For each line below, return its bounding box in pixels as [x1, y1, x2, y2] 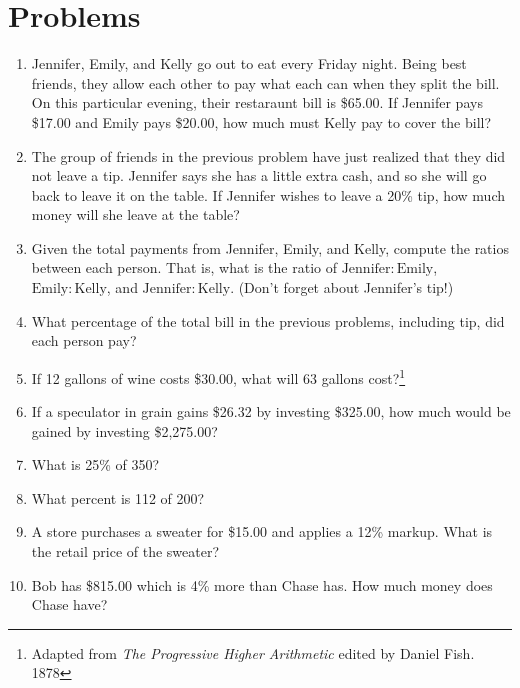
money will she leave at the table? [31, 204, 240, 225]
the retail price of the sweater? [31, 541, 220, 562]
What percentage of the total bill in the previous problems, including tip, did [31, 310, 505, 331]
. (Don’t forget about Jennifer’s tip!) [230, 277, 454, 298]
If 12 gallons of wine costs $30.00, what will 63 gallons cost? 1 [31, 364, 406, 388]
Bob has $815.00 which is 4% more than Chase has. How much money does [31, 574, 493, 595]
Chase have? [31, 594, 108, 615]
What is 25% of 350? [31, 454, 160, 475]
